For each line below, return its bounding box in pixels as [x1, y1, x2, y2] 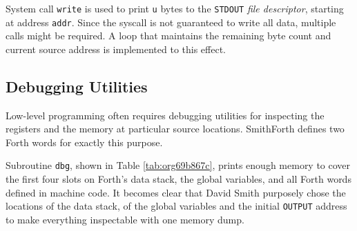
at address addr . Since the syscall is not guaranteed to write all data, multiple [6, 14, 336, 29]
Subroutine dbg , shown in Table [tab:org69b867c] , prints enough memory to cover [6, 158, 351, 172]
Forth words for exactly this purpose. [6, 134, 163, 149]
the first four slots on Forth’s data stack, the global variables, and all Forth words [6, 172, 351, 186]
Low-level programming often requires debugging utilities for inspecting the [6, 108, 325, 122]
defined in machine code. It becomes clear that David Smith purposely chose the [6, 185, 346, 199]
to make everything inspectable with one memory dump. [6, 212, 244, 226]
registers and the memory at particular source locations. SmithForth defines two [6, 121, 345, 136]
